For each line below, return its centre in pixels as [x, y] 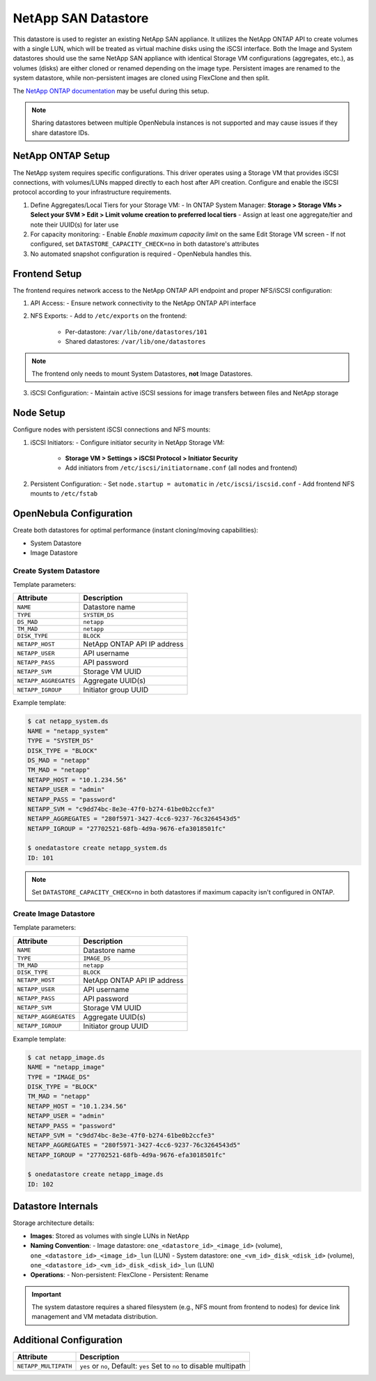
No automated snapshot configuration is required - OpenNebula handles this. [141, 254]
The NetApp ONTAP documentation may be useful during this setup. [111, 91]
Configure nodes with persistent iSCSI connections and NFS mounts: [112, 429]
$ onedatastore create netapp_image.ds [95, 1174]
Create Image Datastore [54, 914]
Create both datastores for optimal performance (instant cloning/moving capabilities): [135, 531]
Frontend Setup [47, 274]
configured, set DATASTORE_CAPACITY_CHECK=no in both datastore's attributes [145, 244]
